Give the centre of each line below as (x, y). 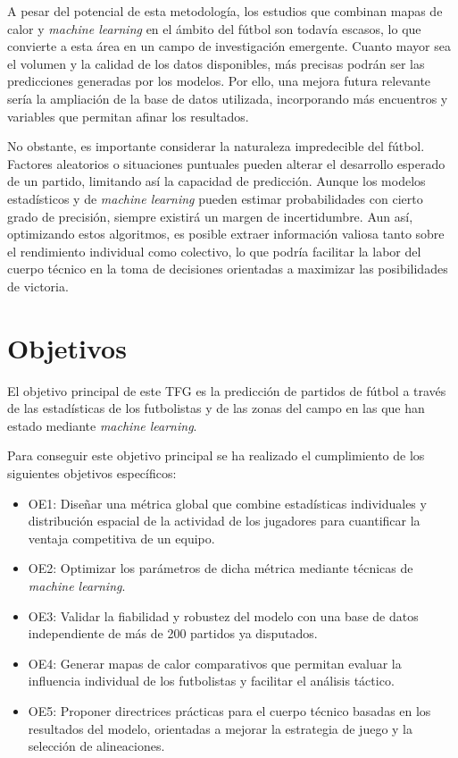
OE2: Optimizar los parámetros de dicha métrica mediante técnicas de (221, 568)
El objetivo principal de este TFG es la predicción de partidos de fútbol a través (227, 390)
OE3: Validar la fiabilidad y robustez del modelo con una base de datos (223, 615)
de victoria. (38, 286)
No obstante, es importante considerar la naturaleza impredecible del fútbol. (216, 146)
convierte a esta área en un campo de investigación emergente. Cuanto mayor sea (229, 46)
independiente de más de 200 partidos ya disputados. (173, 633)
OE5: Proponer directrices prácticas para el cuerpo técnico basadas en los (229, 710)
